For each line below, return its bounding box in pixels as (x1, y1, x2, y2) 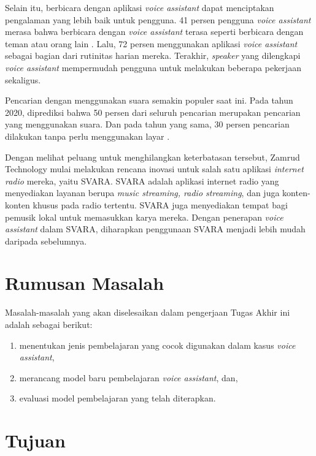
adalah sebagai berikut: (5, 318, 93, 330)
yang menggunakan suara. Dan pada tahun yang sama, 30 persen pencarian (5, 118, 290, 131)
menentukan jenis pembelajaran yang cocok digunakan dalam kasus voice (19, 338, 296, 351)
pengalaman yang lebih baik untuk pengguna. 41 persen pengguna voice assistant (5, 13, 311, 26)
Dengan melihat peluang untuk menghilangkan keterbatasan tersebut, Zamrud (5, 150, 300, 163)
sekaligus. (5, 73, 41, 86)
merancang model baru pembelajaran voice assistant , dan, (19, 371, 238, 384)
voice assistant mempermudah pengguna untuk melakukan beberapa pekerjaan (5, 61, 301, 74)
